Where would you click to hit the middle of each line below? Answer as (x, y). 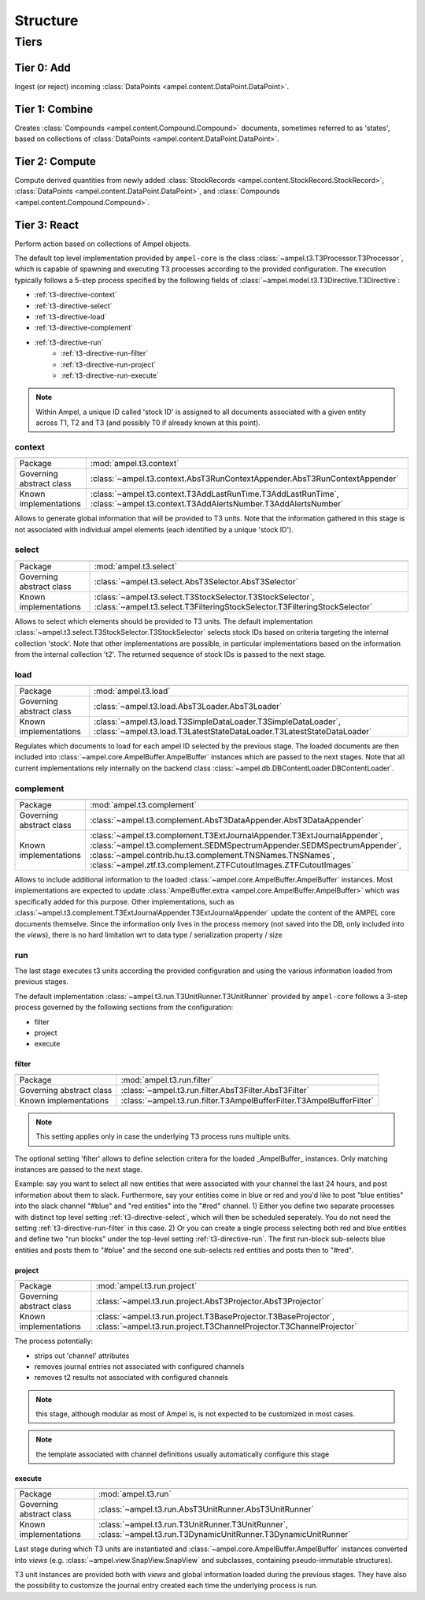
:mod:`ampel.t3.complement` (143, 804)
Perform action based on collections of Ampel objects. (103, 244)
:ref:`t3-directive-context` (76, 295)
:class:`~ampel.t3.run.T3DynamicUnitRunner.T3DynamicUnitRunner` (225, 1535)
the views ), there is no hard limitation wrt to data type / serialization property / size (148, 934)
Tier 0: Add (42, 67)
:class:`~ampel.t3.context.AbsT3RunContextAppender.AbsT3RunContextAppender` (245, 479)
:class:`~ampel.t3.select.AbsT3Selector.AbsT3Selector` (196, 581)
